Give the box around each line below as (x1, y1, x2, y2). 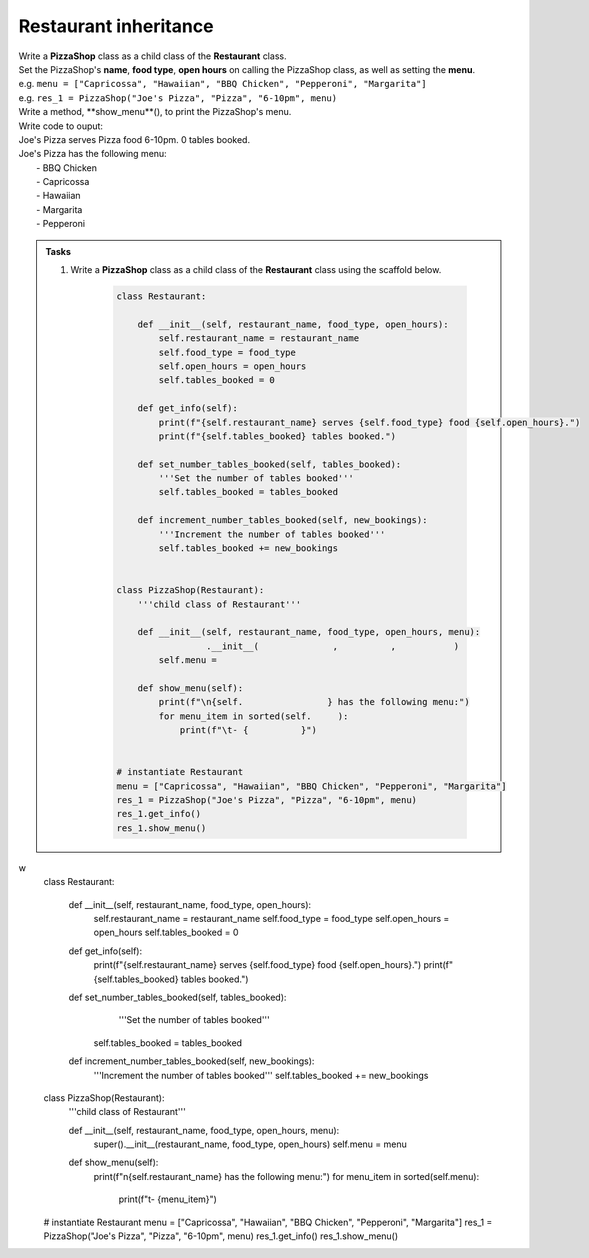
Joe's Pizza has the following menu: (18, 148, 167, 160)
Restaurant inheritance (18, 15, 214, 37)
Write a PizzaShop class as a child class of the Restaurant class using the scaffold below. (70, 264, 442, 276)
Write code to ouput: (18, 120, 104, 132)
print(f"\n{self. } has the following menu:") (158, 696, 470, 708)
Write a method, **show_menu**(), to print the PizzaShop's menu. (18, 106, 292, 118)
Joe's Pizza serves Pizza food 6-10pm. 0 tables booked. (18, 133, 250, 145)
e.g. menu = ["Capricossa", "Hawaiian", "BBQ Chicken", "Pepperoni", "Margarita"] (18, 78, 427, 90)
